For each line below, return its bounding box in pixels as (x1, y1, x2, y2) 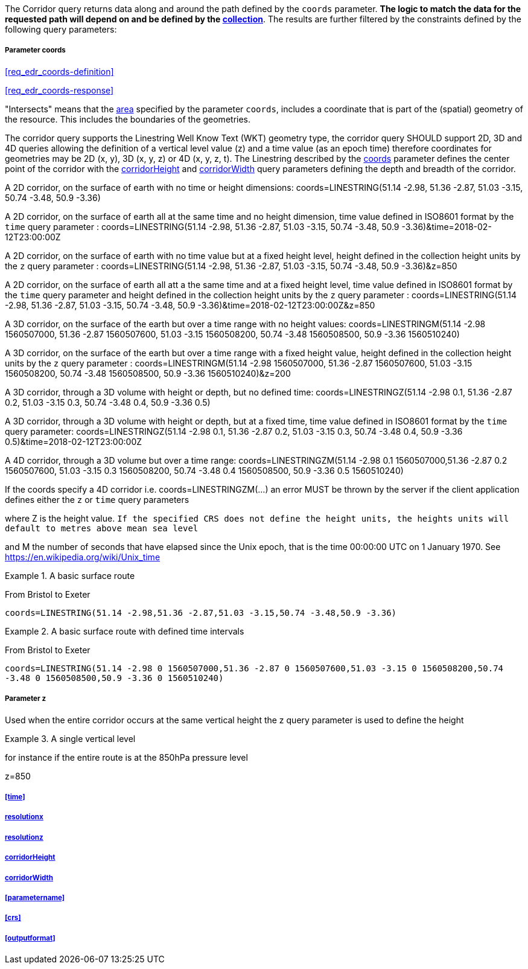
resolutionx (5, 813, 43, 822)
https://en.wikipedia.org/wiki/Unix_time (5, 551, 161, 562)
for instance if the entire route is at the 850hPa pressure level (5, 752, 248, 763)
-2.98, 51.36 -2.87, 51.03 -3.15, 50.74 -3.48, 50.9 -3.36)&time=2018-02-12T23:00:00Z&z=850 (5, 299, 375, 310)
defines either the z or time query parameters (5, 494, 189, 505)
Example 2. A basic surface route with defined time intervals (5, 625, 244, 636)
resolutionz (5, 833, 43, 842)
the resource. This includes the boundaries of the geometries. (5, 114, 251, 124)
